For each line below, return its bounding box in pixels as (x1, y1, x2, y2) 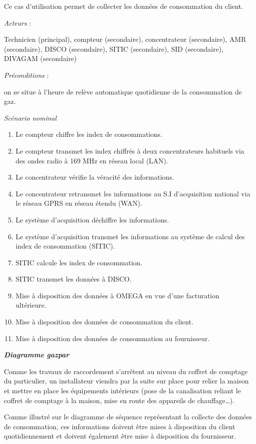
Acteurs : (4, 17, 31, 28)
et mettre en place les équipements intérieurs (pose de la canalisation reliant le (4, 385, 241, 396)
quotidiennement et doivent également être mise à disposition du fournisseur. (4, 431, 236, 441)
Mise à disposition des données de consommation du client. (15, 317, 193, 327)
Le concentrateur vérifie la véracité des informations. (15, 172, 174, 182)
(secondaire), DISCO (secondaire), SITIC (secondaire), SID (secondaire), (4, 43, 224, 54)
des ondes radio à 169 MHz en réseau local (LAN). (15, 155, 168, 165)
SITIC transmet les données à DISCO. (15, 274, 132, 284)
